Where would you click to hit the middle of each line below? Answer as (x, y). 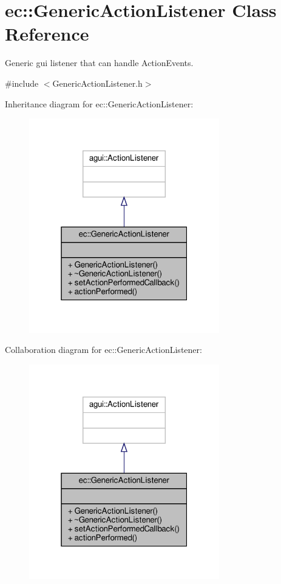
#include (22, 83)
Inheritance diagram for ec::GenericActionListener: (99, 103)
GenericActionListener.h (97, 83)
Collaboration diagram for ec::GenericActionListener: (103, 350)
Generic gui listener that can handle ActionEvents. (99, 63)
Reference (47, 34)
